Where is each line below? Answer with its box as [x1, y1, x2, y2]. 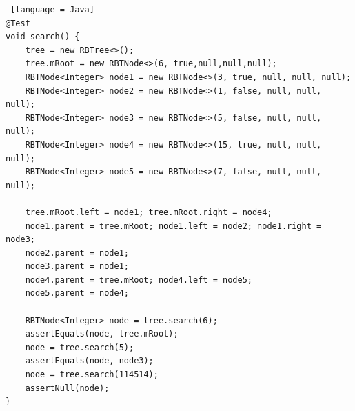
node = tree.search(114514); [25, 370, 159, 380]
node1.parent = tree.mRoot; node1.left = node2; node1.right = [25, 221, 322, 231]
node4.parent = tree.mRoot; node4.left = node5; [25, 274, 252, 285]
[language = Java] [10, 5, 94, 14]
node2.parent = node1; [25, 248, 129, 258]
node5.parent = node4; [25, 288, 129, 299]
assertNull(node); [25, 383, 110, 393]
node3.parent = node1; [25, 261, 129, 272]
